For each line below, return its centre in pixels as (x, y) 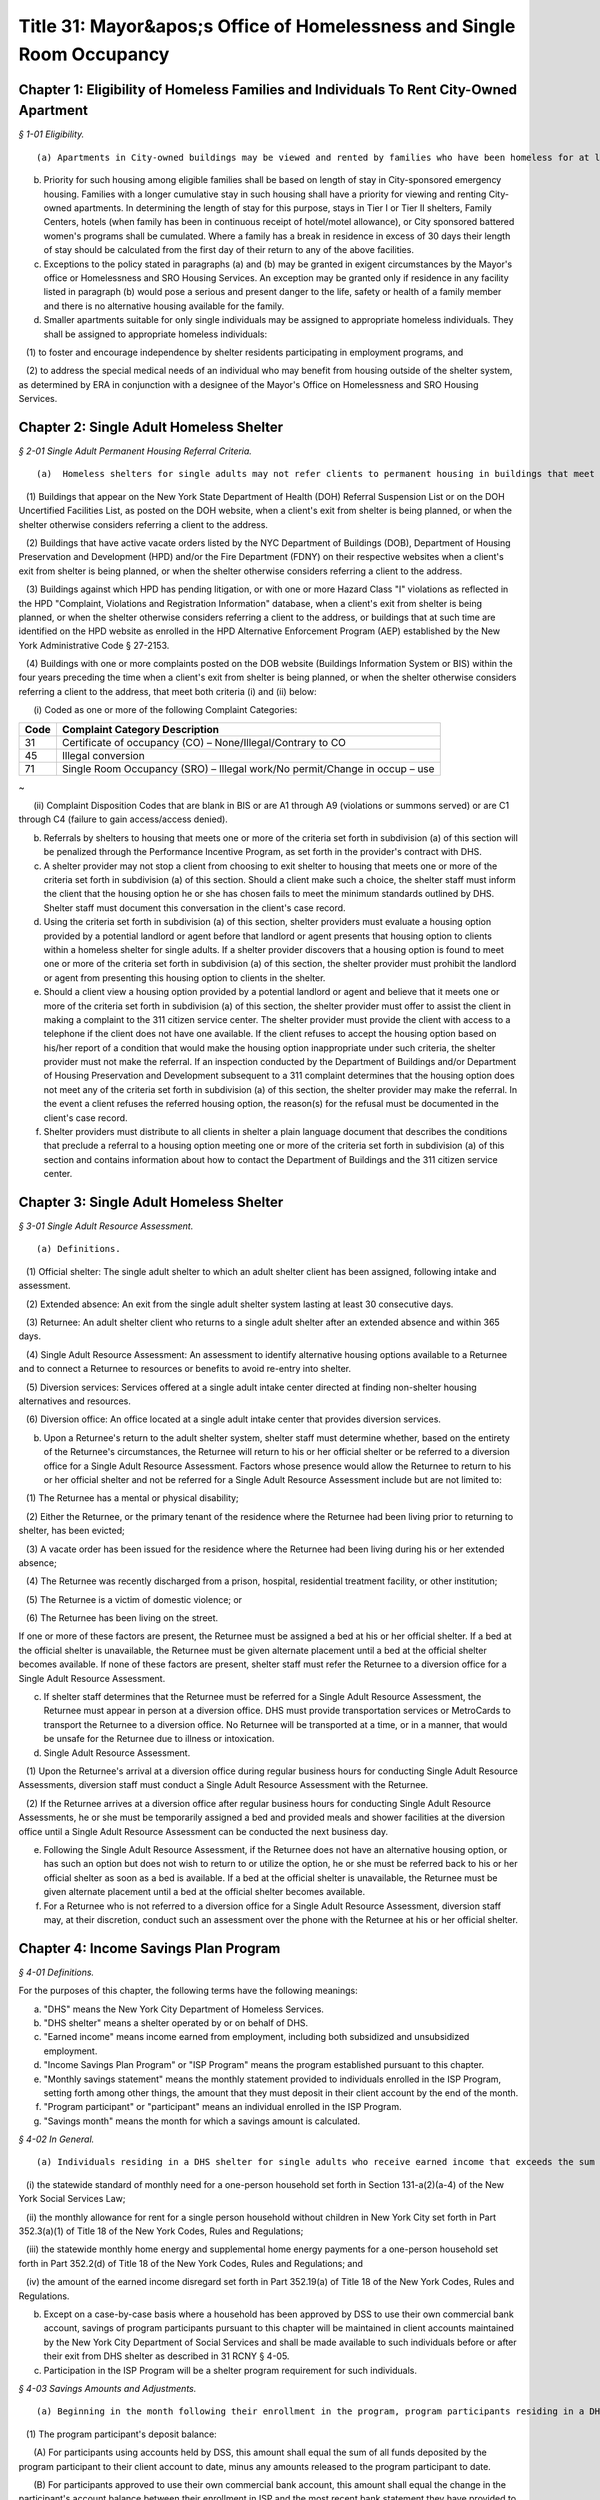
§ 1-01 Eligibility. (51, 134)
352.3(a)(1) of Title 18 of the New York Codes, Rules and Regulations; (161, 2231)
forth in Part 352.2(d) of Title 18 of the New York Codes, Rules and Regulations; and (191, 2263)
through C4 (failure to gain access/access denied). (123, 819)
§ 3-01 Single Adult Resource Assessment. (106, 1226)
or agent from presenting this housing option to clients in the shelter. (184, 977)
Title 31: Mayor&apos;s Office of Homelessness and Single (267, 26)
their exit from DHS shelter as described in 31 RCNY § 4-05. (166, 2356)
